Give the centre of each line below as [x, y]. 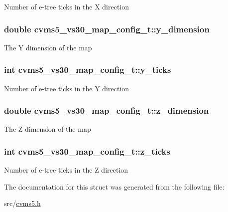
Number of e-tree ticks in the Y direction [67, 88]
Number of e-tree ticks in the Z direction [66, 170]
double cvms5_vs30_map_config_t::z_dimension [107, 110]
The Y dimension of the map [48, 47]
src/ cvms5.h [22, 203]
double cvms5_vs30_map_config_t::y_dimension [107, 29]
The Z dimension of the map [48, 129]
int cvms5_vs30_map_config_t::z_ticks [87, 151]
